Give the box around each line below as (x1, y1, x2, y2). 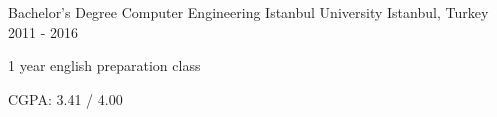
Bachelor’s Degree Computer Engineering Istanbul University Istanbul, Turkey (8, 2, 489, 22)
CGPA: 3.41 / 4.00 (8, 88, 123, 109)
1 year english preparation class (8, 55, 201, 76)
